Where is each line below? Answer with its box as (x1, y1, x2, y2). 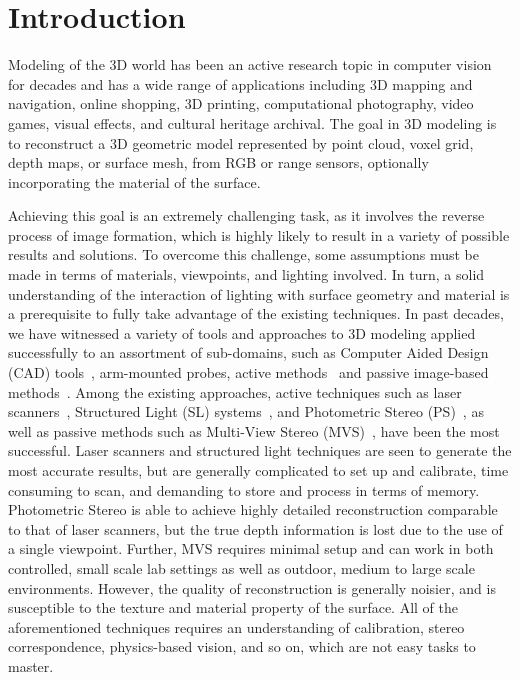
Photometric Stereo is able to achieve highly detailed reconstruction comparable (8, 499, 498, 520)
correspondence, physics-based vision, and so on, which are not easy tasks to (8, 636, 476, 657)
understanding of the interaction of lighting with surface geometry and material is (8, 283, 510, 304)
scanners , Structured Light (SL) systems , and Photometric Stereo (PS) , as (8, 401, 484, 422)
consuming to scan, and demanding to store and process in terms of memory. (8, 479, 480, 500)
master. (8, 655, 54, 676)
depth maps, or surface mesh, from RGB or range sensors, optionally (8, 152, 429, 173)
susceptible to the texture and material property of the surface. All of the (8, 597, 458, 618)
